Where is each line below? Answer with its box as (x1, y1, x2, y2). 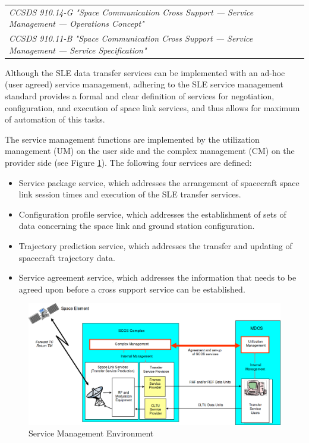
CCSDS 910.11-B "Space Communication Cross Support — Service (9, 32, 253, 45)
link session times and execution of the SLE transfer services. (18, 188, 241, 200)
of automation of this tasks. (5, 113, 105, 125)
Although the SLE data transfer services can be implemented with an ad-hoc (5, 66, 285, 78)
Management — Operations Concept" (9, 17, 144, 30)
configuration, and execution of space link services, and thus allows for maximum (5, 101, 300, 114)
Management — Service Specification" (9, 43, 147, 56)
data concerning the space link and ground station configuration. (18, 219, 255, 232)
